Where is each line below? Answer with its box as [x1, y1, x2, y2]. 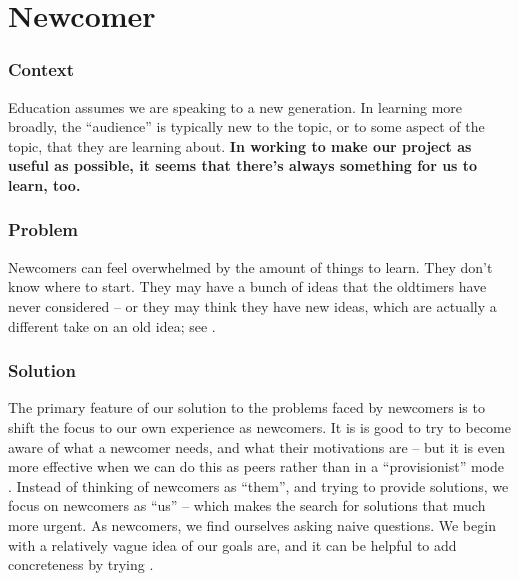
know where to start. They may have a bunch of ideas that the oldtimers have [8, 276, 487, 297]
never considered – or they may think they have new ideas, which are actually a [8, 295, 497, 316]
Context [8, 57, 75, 82]
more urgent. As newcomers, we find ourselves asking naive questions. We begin [8, 514, 496, 535]
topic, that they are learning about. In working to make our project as [8, 135, 472, 156]
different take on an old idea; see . [8, 315, 216, 336]
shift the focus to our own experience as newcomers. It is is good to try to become [8, 416, 511, 437]
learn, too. [8, 174, 81, 195]
